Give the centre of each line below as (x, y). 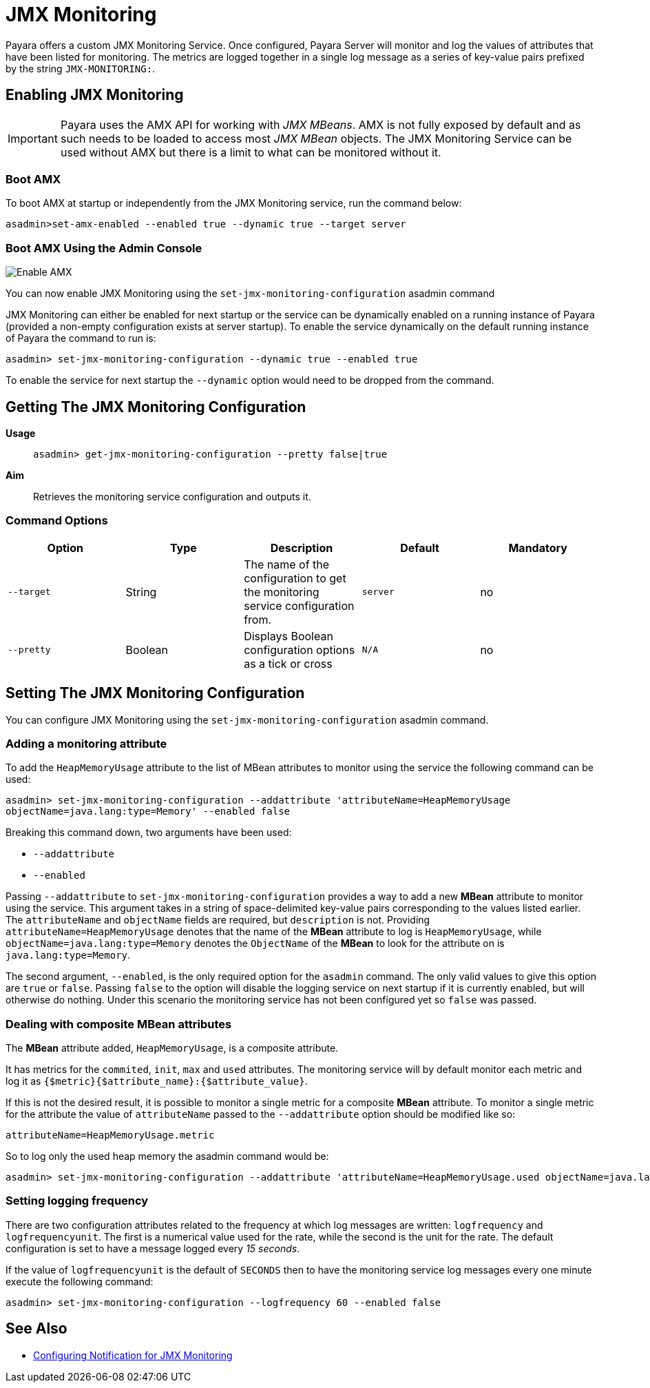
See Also (36, 1329)
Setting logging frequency (77, 1201)
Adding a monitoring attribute (86, 743)
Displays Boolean (289, 636)
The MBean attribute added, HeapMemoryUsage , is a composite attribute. (172, 1048)
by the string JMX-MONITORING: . (81, 68)
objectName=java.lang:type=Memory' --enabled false (148, 812)
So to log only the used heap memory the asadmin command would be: (167, 1156)
